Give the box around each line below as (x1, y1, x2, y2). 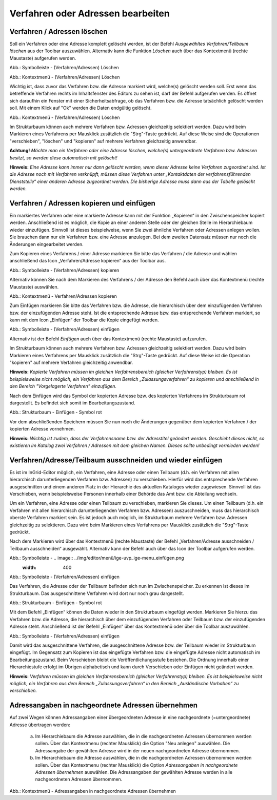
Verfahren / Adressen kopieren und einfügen (9, 199, 156, 208)
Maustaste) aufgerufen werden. (9, 55, 76, 61)
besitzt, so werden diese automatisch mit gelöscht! (9, 154, 117, 161)
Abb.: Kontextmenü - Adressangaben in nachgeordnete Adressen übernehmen (9, 788, 176, 794)
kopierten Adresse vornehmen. (9, 426, 75, 432)
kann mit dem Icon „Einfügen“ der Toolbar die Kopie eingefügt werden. (9, 317, 159, 323)
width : (22, 564, 37, 570)
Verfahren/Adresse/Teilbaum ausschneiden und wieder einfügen (9, 456, 223, 464)
